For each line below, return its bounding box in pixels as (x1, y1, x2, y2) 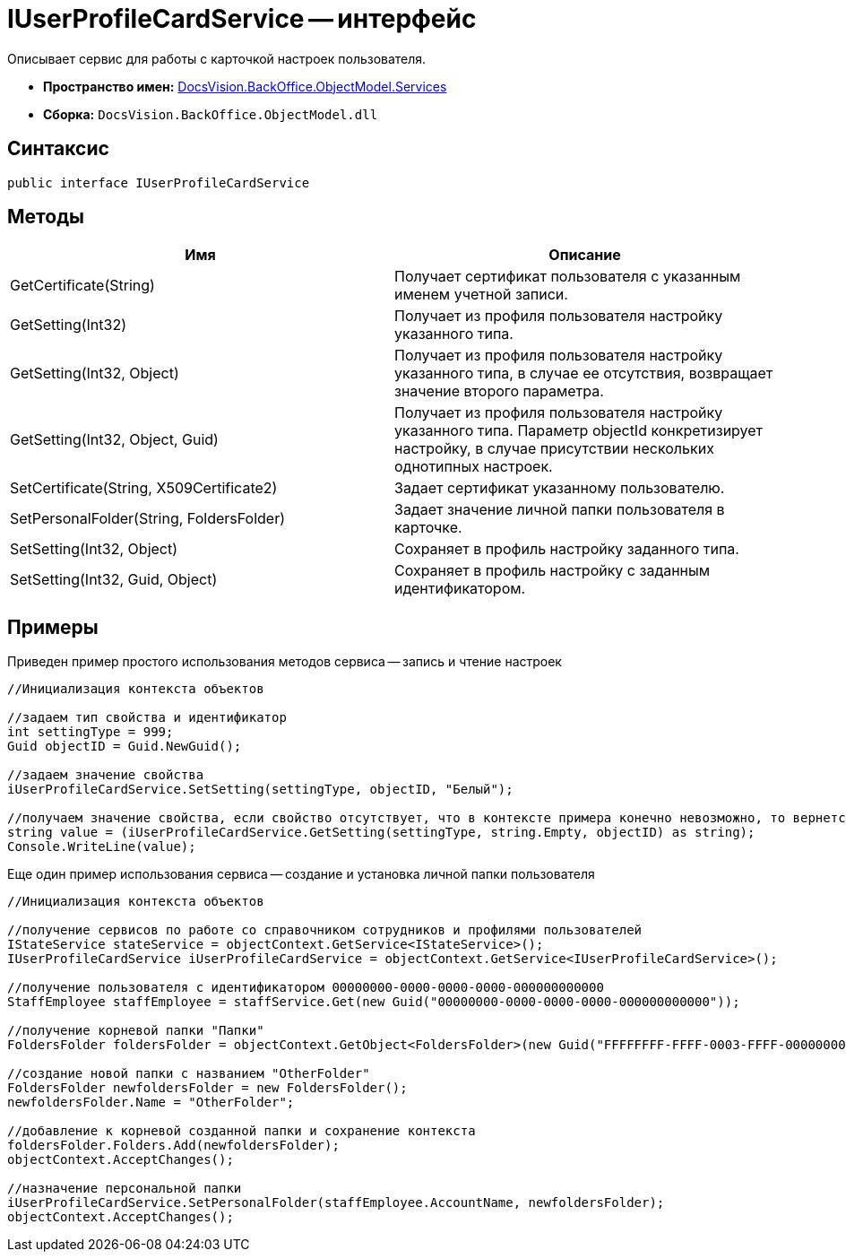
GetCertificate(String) (10, 276, 155, 295)
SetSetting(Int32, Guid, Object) (10, 570, 218, 589)
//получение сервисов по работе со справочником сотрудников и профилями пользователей (7, 923, 643, 938)
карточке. (394, 518, 462, 537)
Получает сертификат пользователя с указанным (394, 267, 741, 286)
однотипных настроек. (394, 457, 553, 476)
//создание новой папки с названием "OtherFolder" (7, 1066, 370, 1081)
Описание (548, 246, 621, 265)
